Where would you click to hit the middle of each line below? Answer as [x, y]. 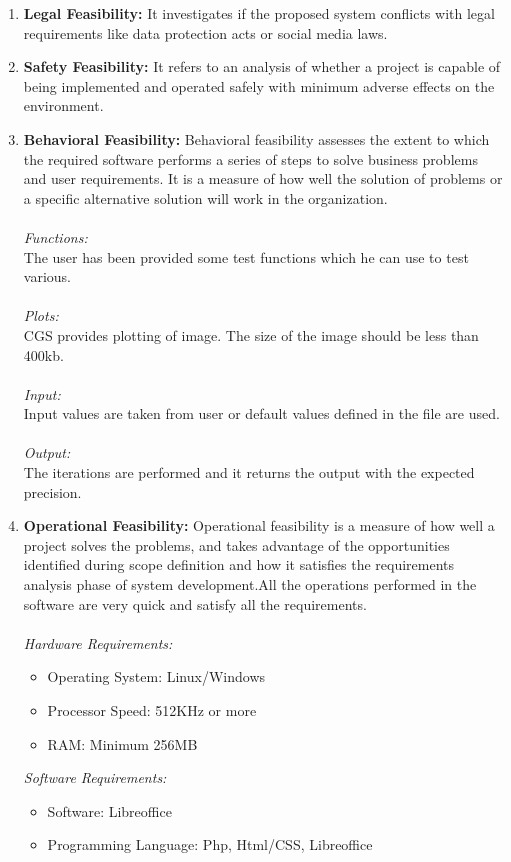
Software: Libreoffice [109, 810]
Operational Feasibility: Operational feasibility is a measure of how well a [259, 525]
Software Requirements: [95, 777]
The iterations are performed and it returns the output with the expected [249, 472]
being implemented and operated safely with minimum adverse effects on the [259, 85]
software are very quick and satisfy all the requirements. [195, 603]
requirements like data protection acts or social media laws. [205, 32]
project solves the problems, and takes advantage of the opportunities [236, 544]
